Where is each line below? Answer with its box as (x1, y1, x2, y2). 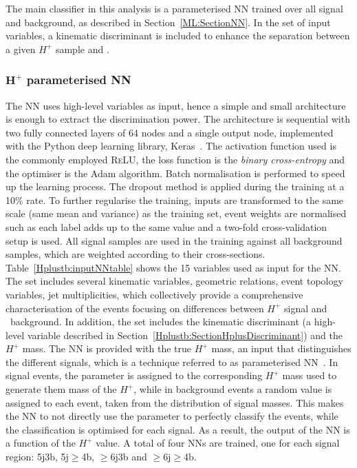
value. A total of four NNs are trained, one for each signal (96, 436, 340, 450)
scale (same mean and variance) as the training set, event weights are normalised (6, 206, 347, 221)
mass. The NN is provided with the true (22, 341, 192, 356)
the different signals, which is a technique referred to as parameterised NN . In (6, 354, 338, 369)
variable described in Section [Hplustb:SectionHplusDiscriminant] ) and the (27, 327, 343, 342)
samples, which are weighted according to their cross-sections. (6, 247, 266, 261)
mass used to (282, 368, 337, 383)
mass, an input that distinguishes (211, 341, 351, 356)
